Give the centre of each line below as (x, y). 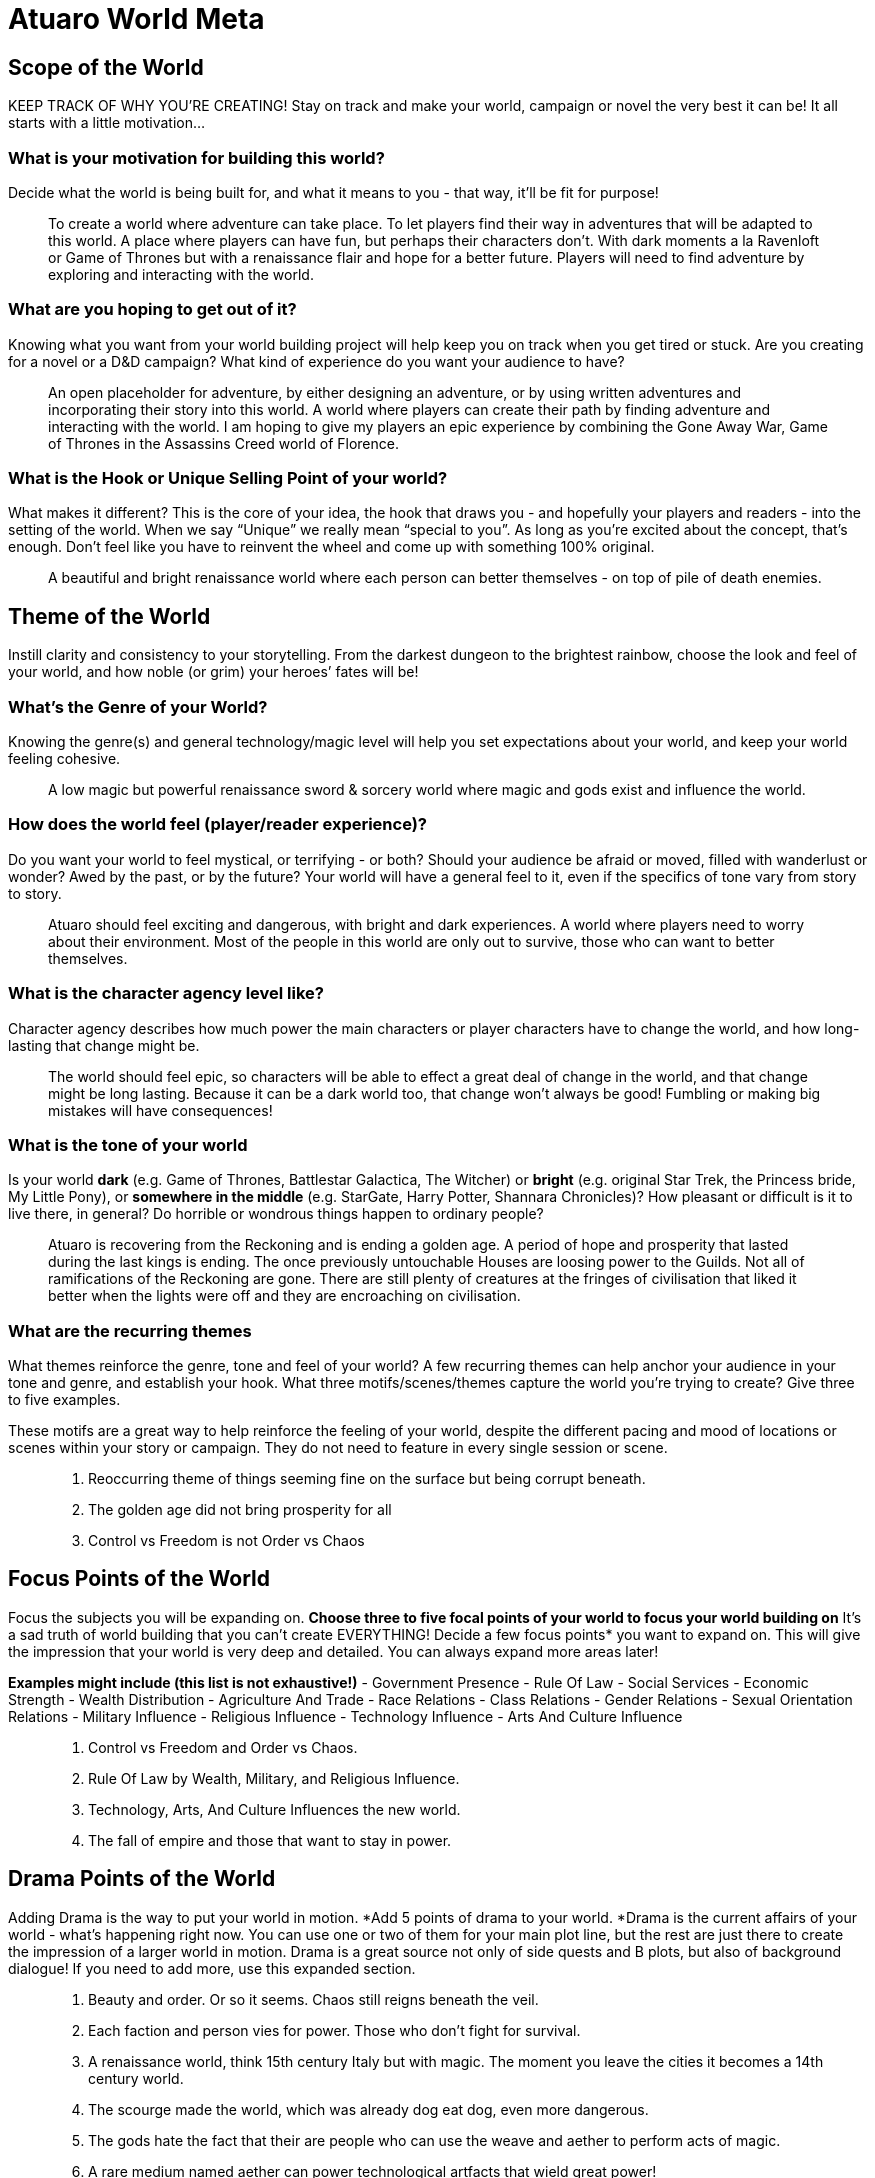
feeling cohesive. (64, 759)
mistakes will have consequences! (160, 1110)
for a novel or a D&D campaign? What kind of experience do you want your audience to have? (316, 361)
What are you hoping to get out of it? (152, 309)
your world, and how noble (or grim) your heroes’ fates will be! (213, 672)
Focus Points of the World (139, 1579)
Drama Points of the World (142, 1879)
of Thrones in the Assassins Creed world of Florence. (223, 443)
